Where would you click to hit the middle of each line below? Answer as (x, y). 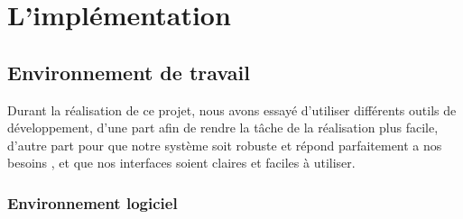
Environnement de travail (129, 72)
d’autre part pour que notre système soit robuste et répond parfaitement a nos (225, 145)
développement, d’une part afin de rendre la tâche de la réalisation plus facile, (223, 128)
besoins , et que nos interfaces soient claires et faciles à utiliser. (181, 163)
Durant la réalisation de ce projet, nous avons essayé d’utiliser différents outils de (232, 109)
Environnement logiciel (93, 202)
